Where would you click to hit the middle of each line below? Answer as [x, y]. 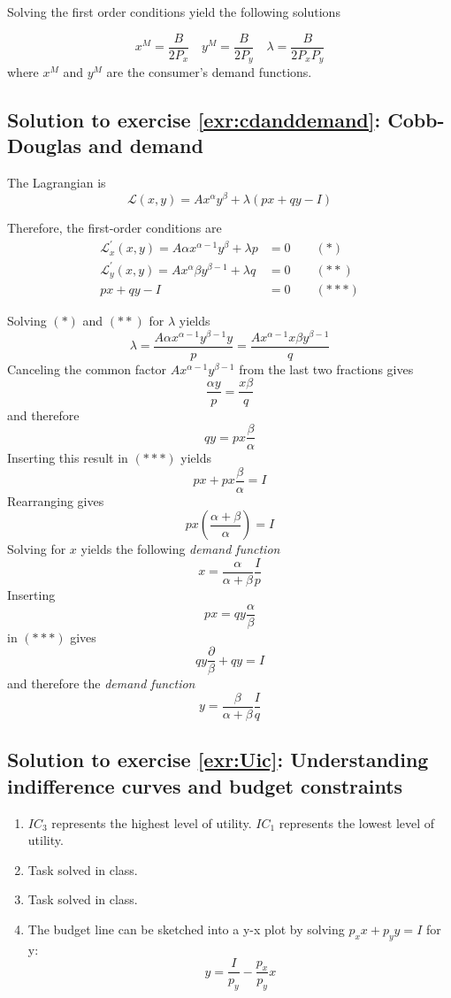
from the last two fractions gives [326, 368]
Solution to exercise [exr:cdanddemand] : [194, 120]
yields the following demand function [180, 549]
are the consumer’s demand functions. [209, 72]
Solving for [37, 549]
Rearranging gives [56, 500]
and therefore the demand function [101, 683]
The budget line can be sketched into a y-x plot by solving [186, 929]
